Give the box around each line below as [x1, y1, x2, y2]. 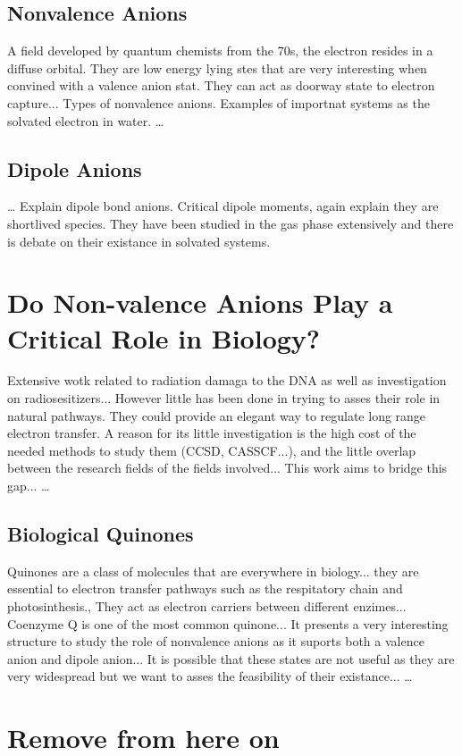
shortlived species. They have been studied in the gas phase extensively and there [7, 214, 454, 232]
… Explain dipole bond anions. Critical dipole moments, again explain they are [7, 197, 439, 215]
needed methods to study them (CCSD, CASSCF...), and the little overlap [7, 441, 416, 459]
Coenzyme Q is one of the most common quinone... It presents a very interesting [7, 614, 449, 633]
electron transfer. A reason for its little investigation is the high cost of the [7, 424, 416, 442]
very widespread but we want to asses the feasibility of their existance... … [7, 667, 413, 685]
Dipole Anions [7, 155, 142, 182]
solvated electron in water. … [7, 111, 164, 130]
